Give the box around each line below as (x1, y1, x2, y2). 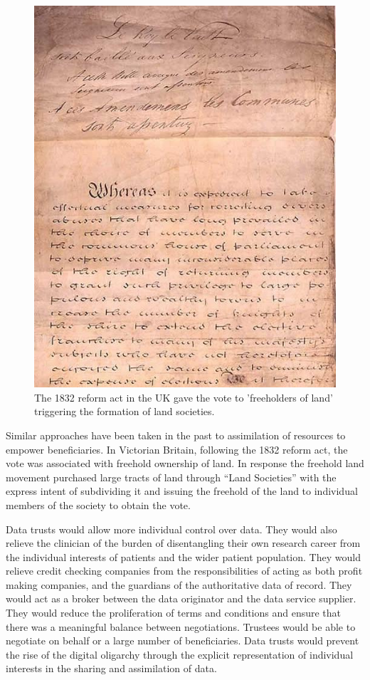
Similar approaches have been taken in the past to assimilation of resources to (6, 427, 346, 442)
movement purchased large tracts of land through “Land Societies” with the (6, 469, 337, 484)
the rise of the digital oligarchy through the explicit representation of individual (6, 647, 354, 661)
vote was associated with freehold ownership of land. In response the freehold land (6, 456, 364, 471)
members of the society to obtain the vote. (6, 497, 191, 512)
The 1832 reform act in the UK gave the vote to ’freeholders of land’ (34, 389, 333, 404)
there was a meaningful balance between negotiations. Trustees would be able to (6, 619, 356, 634)
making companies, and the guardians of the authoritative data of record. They (6, 577, 352, 592)
